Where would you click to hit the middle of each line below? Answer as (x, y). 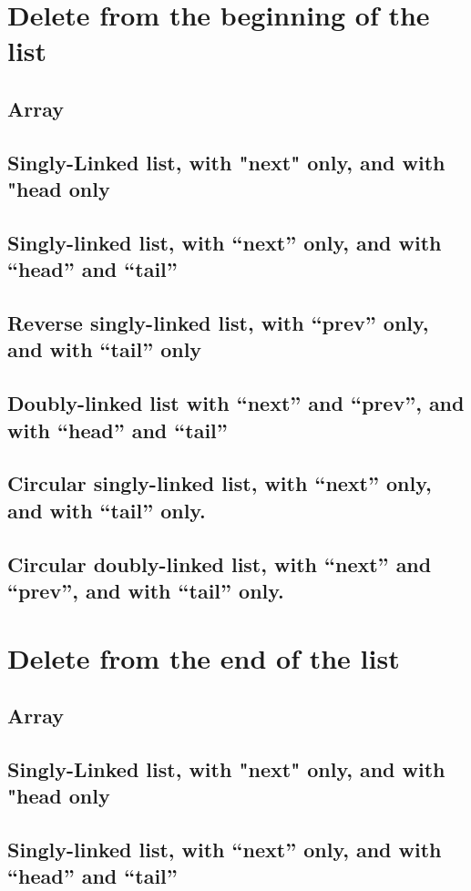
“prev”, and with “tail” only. (146, 590)
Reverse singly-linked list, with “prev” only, (218, 323)
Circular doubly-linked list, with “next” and (220, 563)
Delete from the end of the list (204, 657)
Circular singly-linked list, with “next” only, (220, 483)
